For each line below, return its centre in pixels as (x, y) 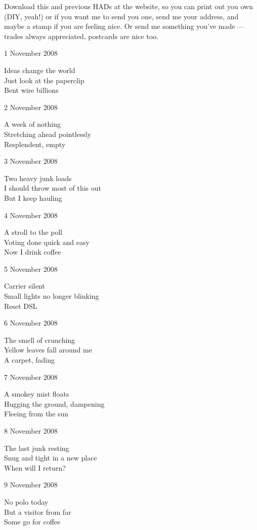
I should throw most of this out (53, 188)
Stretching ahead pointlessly (48, 134)
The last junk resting (37, 448)
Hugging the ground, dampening (54, 403)
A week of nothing (32, 124)
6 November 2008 (31, 323)
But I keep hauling (33, 198)
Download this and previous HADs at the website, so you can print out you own (129, 6)
